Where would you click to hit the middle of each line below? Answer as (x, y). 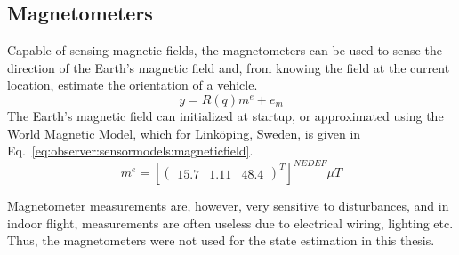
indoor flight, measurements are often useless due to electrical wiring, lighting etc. (230, 223)
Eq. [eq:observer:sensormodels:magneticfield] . (130, 151)
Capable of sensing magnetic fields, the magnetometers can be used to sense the (225, 50)
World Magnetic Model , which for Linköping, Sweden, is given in (184, 133)
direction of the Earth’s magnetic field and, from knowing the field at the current (229, 67)
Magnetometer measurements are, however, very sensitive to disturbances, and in (228, 206)
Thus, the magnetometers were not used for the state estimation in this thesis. (221, 240)
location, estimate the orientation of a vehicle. (133, 85)
